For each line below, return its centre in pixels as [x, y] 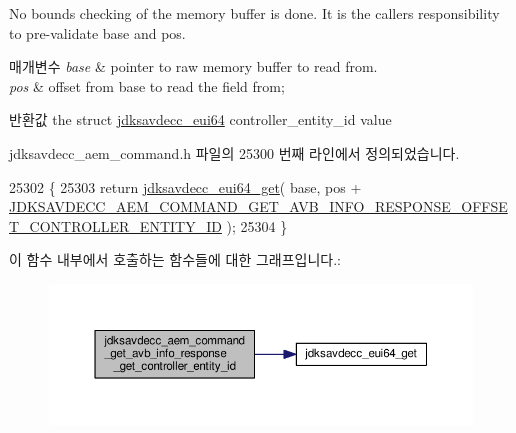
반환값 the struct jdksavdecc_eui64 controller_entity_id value [200, 119]
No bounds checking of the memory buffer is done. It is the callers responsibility [254, 13]
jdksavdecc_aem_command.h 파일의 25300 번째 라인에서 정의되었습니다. [234, 152]
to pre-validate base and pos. [97, 32]
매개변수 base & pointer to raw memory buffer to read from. [193, 66]
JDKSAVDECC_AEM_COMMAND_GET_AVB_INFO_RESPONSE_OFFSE [258, 206]
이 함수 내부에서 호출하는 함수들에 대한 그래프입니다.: [175, 259]
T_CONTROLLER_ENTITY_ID [115, 225]
